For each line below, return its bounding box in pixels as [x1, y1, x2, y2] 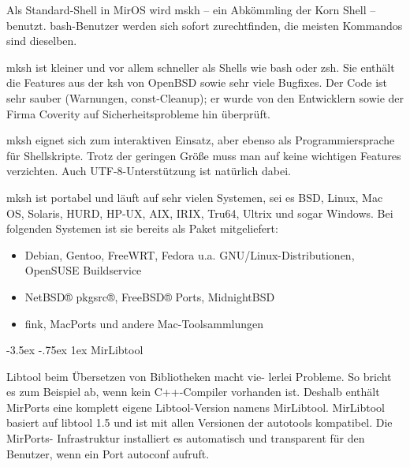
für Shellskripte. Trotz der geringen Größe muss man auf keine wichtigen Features [6, 147, 401, 163]
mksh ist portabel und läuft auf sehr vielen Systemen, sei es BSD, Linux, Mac [6, 189, 383, 205]
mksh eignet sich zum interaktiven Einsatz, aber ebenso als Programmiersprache [6, 132, 395, 148]
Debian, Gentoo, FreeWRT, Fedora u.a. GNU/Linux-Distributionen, [24, 246, 355, 263]
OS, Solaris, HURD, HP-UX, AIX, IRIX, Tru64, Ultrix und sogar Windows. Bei [6, 204, 393, 221]
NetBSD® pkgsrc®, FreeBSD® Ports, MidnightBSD [24, 288, 275, 304]
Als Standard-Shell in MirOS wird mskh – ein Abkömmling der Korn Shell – [6, 2, 376, 17]
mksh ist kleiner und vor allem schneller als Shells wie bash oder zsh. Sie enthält [6, 58, 395, 75]
